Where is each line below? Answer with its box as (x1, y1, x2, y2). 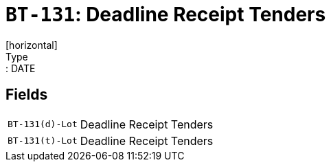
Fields (5, 86, 48, 104)
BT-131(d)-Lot (8, 119, 78, 130)
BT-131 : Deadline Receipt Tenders (5, 3, 326, 26)
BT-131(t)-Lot (8, 135, 78, 146)
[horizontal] (5, 38, 58, 51)
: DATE (5, 62, 36, 74)
